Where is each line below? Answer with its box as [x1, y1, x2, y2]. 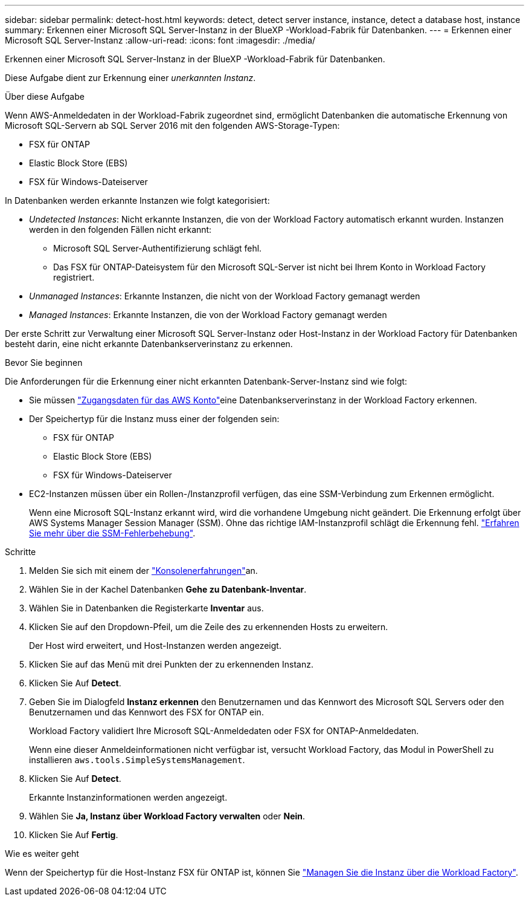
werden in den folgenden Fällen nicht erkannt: [29, 224, 212, 235]
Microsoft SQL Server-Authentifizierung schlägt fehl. [53, 243, 262, 253]
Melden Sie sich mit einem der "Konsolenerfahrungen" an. [29, 565, 258, 576]
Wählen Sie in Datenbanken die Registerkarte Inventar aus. [29, 603, 264, 613]
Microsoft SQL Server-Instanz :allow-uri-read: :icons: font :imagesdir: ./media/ [5, 35, 316, 45]
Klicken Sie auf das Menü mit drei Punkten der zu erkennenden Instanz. [29, 659, 313, 669]
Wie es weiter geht [5, 848, 79, 859]
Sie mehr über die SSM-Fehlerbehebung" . [29, 528, 196, 538]
